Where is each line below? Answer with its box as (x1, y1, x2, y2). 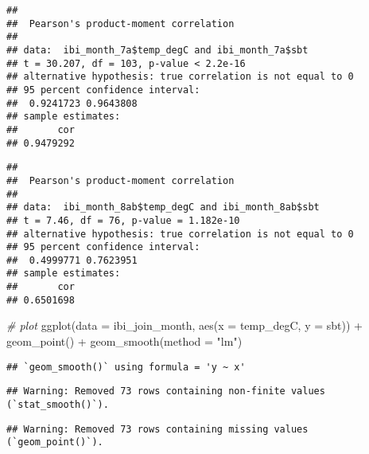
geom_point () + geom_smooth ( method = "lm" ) (6, 333, 243, 350)
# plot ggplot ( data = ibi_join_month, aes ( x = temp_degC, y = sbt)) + (6, 317, 363, 334)
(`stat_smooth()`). (6, 398, 109, 410)
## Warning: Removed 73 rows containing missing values (6, 423, 309, 435)
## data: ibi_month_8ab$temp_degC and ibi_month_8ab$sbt (6, 202, 320, 213)
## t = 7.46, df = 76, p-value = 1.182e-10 (6, 214, 240, 226)
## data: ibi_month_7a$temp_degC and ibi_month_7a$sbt (6, 44, 309, 56)
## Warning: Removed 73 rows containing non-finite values (6, 386, 325, 397)
